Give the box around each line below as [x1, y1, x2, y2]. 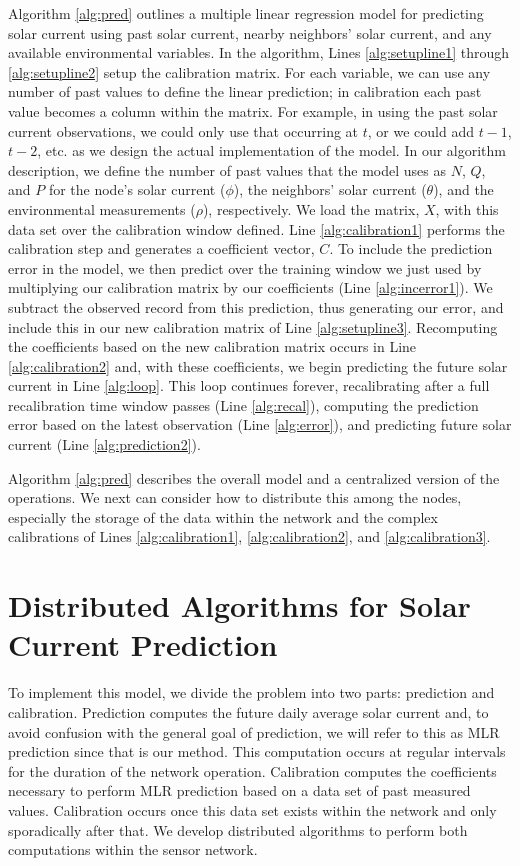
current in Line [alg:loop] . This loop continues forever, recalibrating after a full [8, 375, 490, 396]
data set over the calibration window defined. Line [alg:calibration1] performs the [8, 218, 505, 239]
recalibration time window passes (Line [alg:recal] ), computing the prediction [8, 394, 479, 415]
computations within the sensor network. [8, 839, 258, 860]
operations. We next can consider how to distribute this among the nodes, [8, 487, 462, 508]
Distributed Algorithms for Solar [8, 585, 471, 626]
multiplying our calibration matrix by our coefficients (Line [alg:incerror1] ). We [8, 277, 493, 298]
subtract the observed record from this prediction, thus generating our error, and [8, 296, 504, 317]
